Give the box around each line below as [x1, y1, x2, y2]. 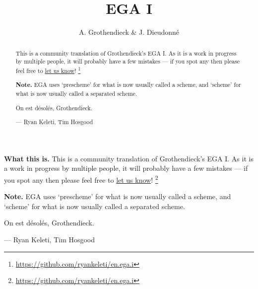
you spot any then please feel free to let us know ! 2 [4, 173, 158, 185]
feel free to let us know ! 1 [15, 65, 81, 74]
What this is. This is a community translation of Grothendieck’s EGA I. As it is [4, 153, 254, 163]
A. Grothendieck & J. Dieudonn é [79, 27, 179, 37]
